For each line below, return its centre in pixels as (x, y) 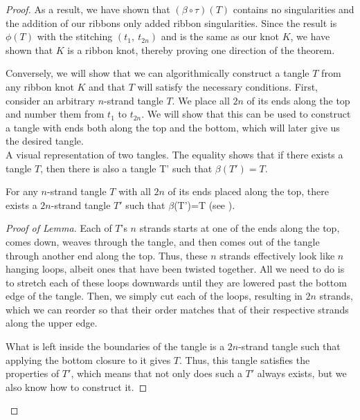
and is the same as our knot (220, 36)
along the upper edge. (52, 323)
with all (135, 191)
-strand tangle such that (289, 346)
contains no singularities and (294, 9)
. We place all (201, 100)
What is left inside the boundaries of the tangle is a (115, 346)
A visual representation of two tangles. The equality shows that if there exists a (174, 154)
